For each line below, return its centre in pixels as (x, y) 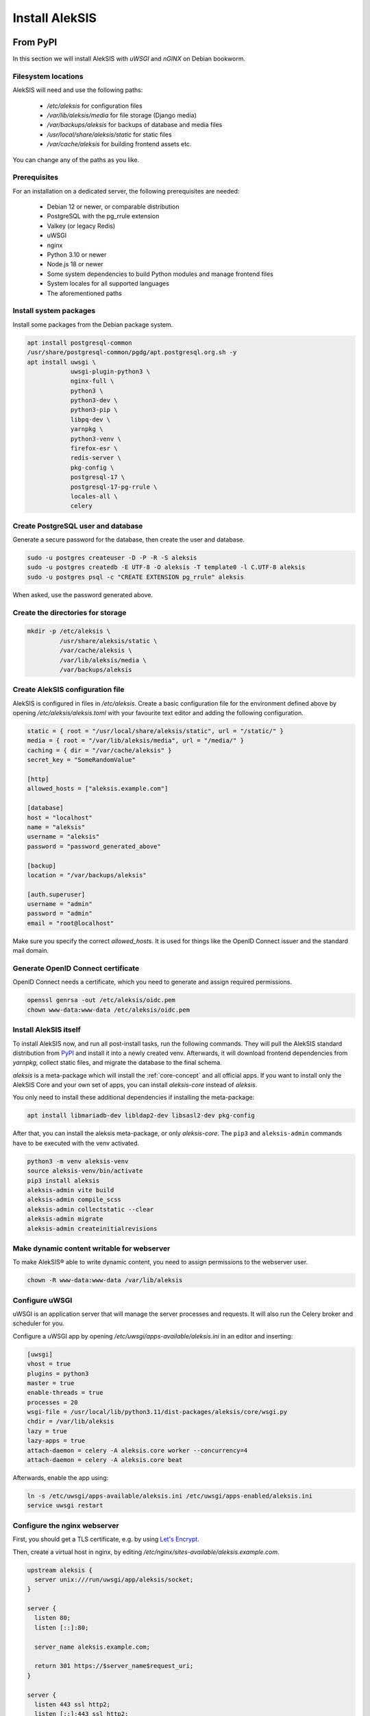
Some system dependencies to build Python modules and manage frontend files (160, 274)
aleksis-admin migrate (65, 1219)
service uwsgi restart (65, 1506)
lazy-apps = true (56, 1441)
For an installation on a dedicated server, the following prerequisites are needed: (126, 191)
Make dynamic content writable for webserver (91, 1248)
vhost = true (49, 1364)
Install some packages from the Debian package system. (93, 324)
